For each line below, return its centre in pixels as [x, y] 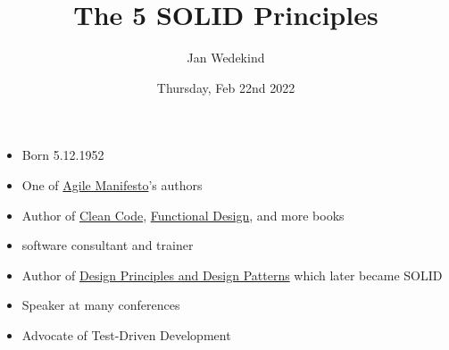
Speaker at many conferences [101, 305]
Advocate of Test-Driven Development [126, 334]
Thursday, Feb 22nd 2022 [226, 87]
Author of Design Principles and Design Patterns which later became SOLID [232, 275]
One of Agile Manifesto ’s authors [112, 184]
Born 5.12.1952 [63, 155]
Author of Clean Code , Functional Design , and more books [183, 215]
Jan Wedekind [226, 58]
